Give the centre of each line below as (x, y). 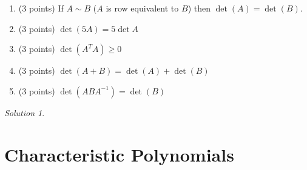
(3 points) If (41, 8)
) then (199, 8)
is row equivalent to (142, 8)
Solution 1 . (25, 112)
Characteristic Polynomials (119, 154)
